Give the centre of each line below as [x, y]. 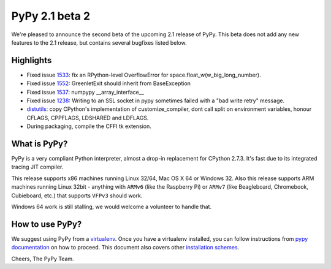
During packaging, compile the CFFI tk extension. [89, 126]
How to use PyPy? [47, 224]
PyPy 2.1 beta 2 [51, 16]
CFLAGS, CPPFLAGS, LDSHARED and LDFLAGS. [88, 118]
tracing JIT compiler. [37, 167]
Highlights [32, 60]
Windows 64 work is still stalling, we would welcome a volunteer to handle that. [111, 207]
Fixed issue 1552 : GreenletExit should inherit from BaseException [109, 83]
